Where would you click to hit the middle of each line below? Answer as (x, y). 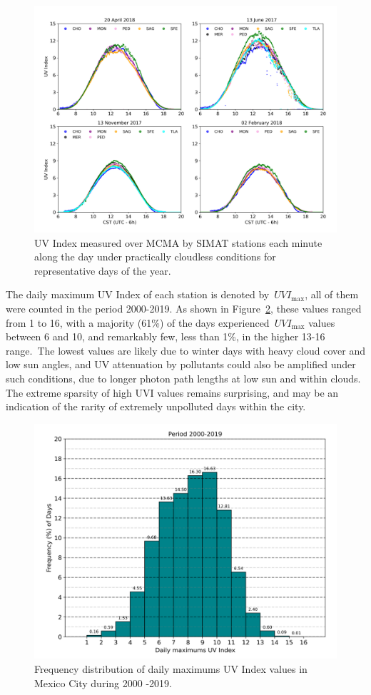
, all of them (332, 294)
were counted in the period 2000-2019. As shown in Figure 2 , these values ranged (184, 308)
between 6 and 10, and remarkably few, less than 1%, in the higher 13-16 (166, 336)
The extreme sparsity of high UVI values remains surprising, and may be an (172, 392)
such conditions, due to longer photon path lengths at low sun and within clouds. (183, 378)
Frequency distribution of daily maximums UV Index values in (171, 668)
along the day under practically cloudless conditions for (155, 257)
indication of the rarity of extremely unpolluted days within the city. (156, 406)
